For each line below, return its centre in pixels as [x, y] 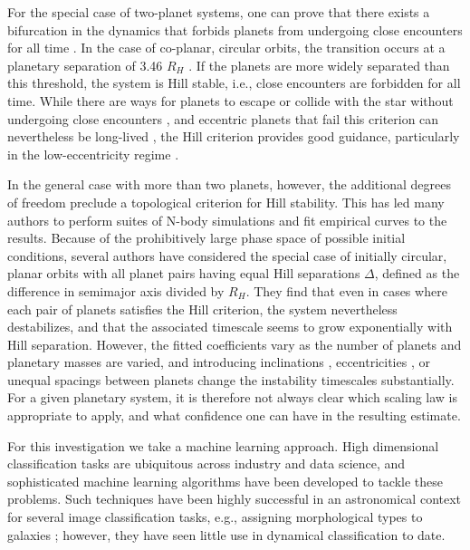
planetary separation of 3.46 [85, 65]
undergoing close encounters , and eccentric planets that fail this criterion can [223, 118]
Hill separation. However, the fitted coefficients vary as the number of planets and [235, 344]
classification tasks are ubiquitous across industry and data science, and [206, 463]
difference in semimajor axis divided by [116, 290]
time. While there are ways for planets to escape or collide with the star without [230, 100]
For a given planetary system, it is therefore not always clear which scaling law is [233, 397]
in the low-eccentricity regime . [93, 154]
